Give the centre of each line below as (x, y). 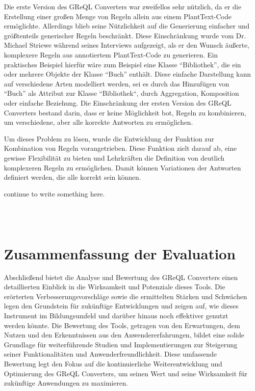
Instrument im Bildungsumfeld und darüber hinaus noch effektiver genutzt (116, 315)
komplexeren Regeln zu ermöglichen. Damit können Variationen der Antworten (123, 167)
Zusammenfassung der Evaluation (120, 253)
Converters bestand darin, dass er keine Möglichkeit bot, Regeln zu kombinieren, (125, 112)
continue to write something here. (54, 193)
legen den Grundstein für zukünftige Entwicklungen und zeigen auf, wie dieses (121, 306)
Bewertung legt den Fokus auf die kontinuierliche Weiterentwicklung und (113, 363)
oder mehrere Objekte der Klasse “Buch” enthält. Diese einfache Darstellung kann (127, 74)
